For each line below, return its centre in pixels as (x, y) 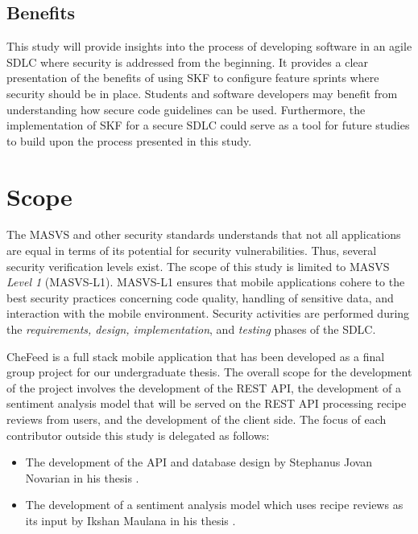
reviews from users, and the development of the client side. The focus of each (197, 419)
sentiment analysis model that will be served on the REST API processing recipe (207, 403)
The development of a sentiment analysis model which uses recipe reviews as (214, 505)
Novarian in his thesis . (82, 477)
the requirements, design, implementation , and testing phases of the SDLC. (191, 329)
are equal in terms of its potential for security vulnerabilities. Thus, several (192, 251)
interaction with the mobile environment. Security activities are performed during (208, 313)
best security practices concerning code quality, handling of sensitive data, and (200, 297)
